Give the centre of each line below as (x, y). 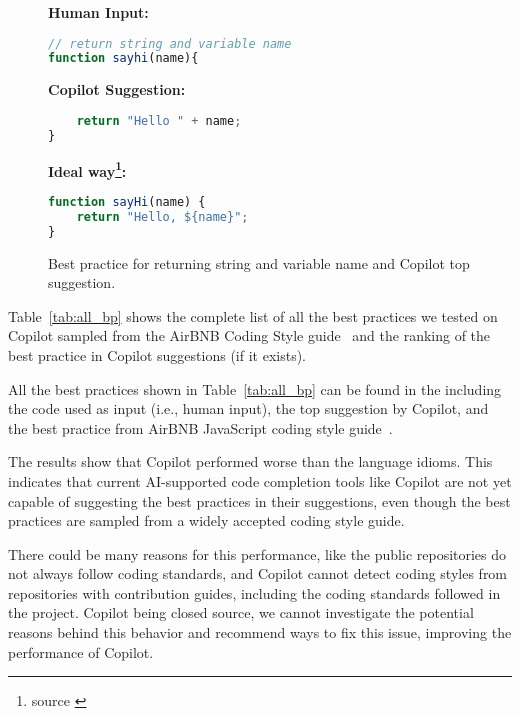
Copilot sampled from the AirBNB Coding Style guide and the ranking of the (249, 335)
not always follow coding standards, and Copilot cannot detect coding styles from (258, 573)
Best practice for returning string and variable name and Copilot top (259, 262)
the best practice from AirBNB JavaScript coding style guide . (200, 427)
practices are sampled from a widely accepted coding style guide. (206, 520)
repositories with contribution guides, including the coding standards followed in (254, 592)
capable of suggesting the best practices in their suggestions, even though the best (259, 500)
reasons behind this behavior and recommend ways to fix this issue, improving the (260, 632)
